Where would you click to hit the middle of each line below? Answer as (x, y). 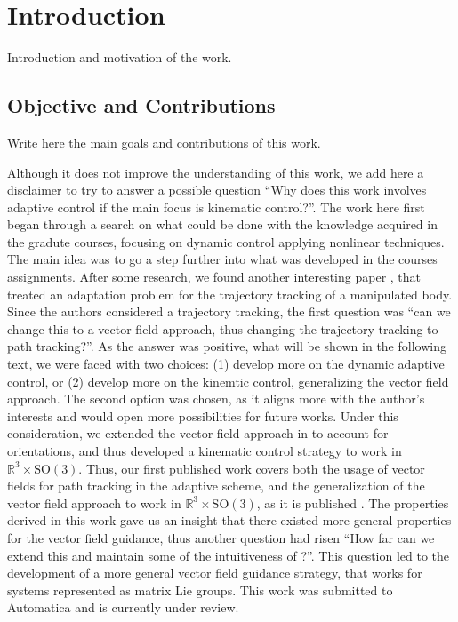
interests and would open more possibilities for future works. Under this (203, 415)
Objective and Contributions (141, 105)
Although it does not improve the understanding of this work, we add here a (216, 172)
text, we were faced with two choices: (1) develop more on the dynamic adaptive (226, 364)
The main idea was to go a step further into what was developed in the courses (222, 259)
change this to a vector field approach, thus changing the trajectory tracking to (223, 328)
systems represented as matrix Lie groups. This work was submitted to (200, 590)
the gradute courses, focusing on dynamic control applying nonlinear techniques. (226, 241)
